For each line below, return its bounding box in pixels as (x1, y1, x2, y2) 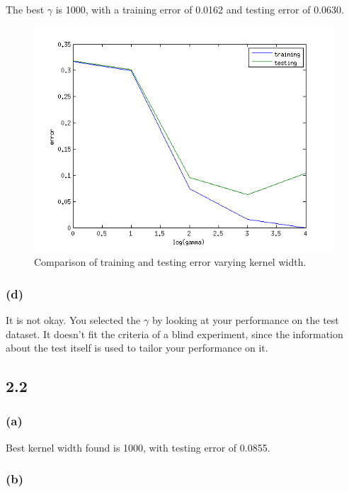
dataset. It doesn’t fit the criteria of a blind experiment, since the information (6, 326, 343, 341)
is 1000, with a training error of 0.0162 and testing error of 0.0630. (55, 2, 344, 16)
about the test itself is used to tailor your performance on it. (6, 340, 268, 355)
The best (6, 2, 45, 16)
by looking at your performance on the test (151, 313, 339, 327)
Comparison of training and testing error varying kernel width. (34, 255, 307, 269)
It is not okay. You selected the (6, 313, 141, 327)
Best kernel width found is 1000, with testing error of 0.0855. (6, 440, 270, 454)
